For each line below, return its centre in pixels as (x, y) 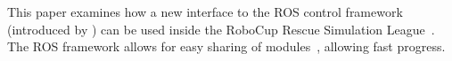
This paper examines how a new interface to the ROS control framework (205, 11)
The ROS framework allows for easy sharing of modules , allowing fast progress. (226, 46)
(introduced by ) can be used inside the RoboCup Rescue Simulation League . (221, 29)
